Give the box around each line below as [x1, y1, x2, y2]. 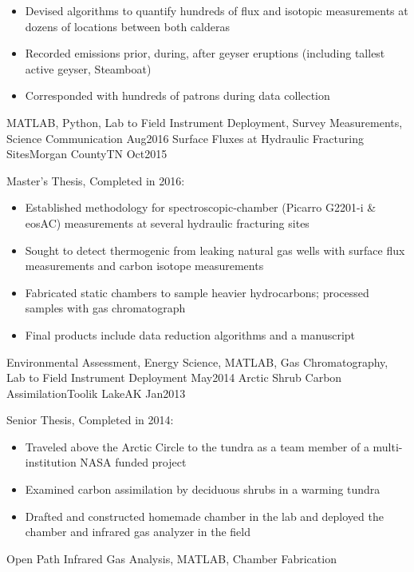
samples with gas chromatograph [25, 300, 186, 316]
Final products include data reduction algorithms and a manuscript [25, 326, 356, 343]
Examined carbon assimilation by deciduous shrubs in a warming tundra [25, 481, 380, 498]
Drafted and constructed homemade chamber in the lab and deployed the [25, 507, 384, 524]
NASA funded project [80, 454, 187, 471]
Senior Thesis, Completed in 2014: [6, 411, 174, 428]
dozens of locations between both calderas [25, 18, 230, 34]
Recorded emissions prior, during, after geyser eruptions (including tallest [25, 45, 385, 62]
